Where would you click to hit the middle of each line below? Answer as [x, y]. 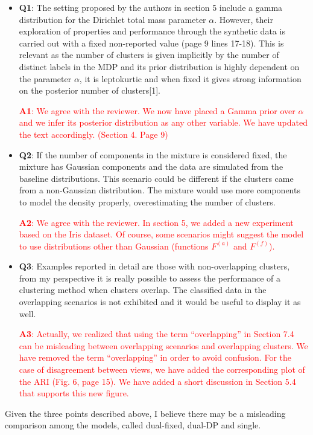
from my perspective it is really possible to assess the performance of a [150, 278]
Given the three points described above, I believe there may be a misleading [145, 413]
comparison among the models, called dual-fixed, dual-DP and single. [133, 425]
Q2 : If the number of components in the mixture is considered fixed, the [153, 154]
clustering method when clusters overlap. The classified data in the [143, 290]
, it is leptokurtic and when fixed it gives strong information [190, 78]
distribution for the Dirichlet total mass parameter [112, 19]
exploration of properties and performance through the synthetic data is [152, 31]
